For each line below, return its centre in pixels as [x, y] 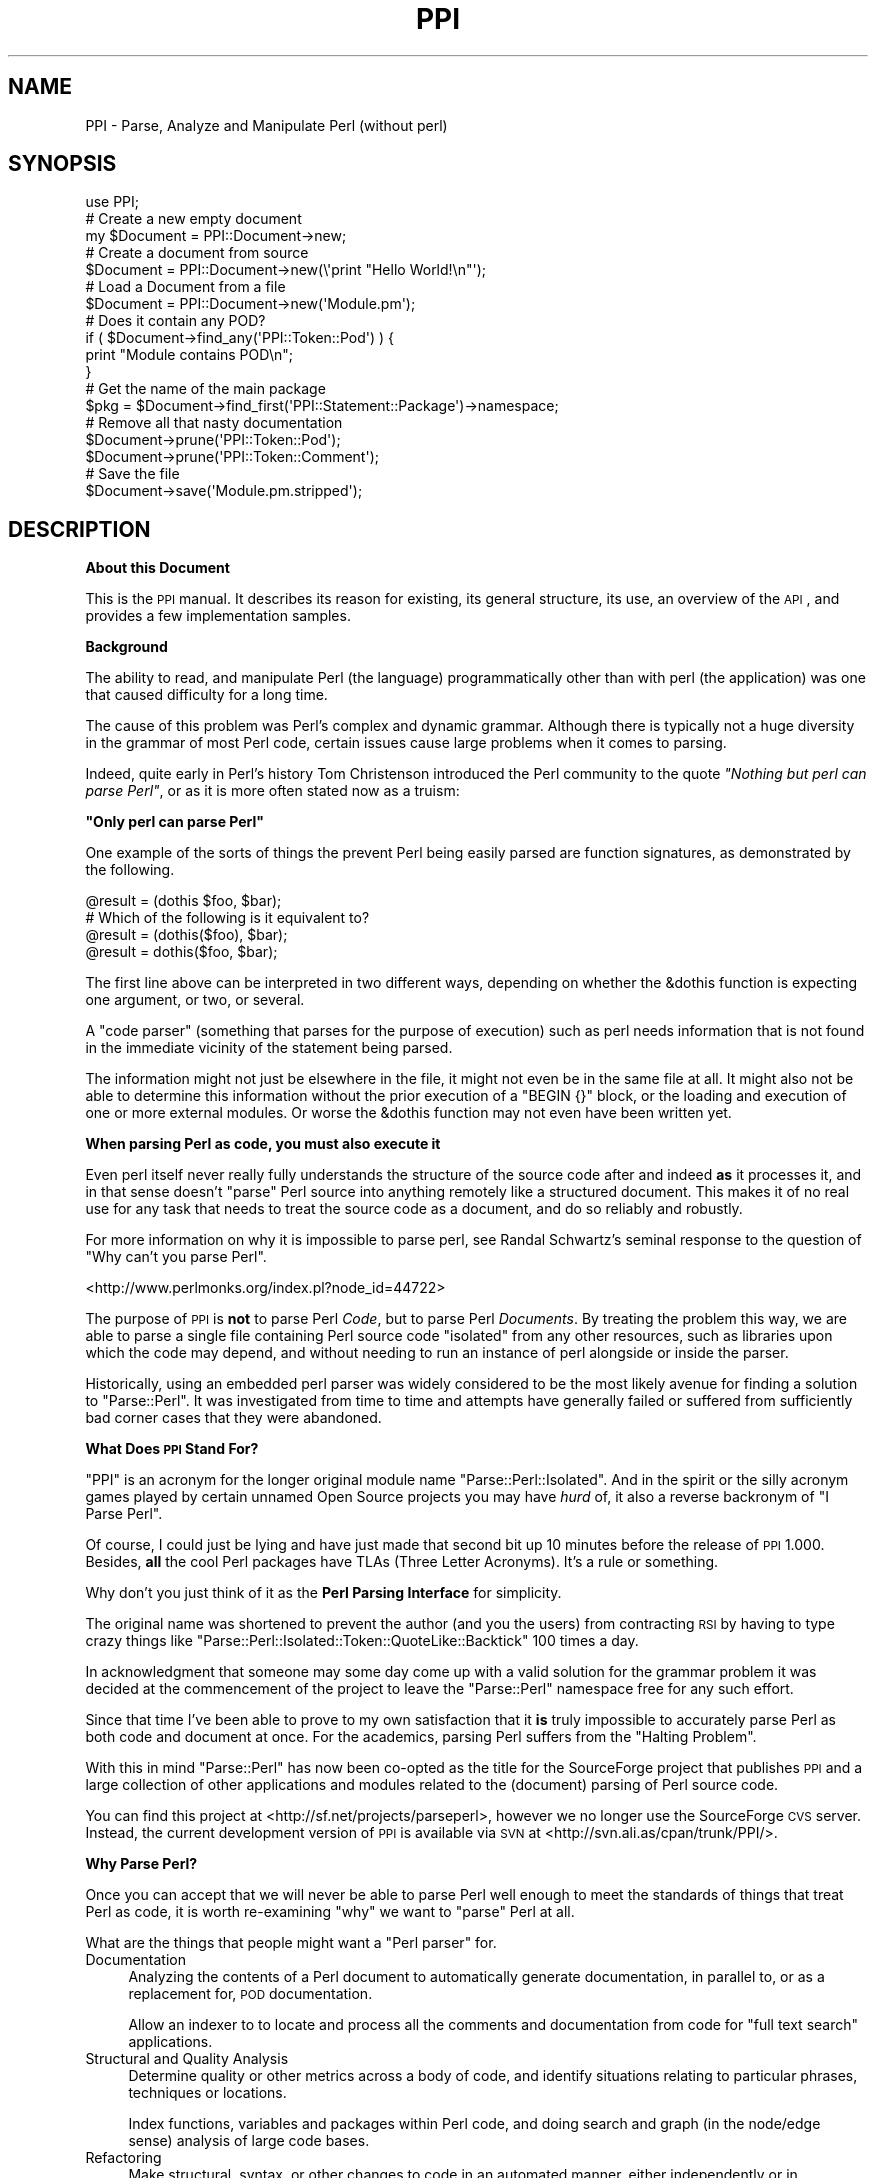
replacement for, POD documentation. [250, 1994]
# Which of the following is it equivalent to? [227, 918]
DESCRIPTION [79, 529]
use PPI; [112, 202]
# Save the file [132, 474]
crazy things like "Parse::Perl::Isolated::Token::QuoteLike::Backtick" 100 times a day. [362, 1641]
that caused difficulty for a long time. [206, 695]
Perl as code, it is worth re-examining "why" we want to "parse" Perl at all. [330, 1912]
